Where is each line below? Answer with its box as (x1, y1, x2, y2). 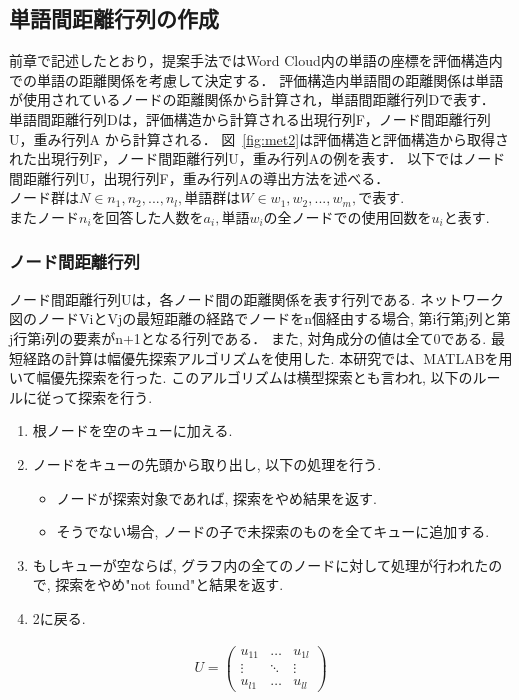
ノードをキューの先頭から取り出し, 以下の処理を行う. (32, 453, 382, 474)
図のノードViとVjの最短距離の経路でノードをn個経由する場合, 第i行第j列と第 (9, 308, 511, 329)
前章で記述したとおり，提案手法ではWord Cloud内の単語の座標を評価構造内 (9, 50, 503, 71)
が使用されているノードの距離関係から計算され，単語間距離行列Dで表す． (9, 89, 495, 110)
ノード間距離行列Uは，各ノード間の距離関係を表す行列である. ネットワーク (9, 288, 504, 309)
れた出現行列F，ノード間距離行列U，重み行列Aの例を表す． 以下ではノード (9, 148, 506, 169)
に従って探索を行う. (22, 386, 153, 407)
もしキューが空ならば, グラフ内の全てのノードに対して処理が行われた (32, 554, 489, 575)
